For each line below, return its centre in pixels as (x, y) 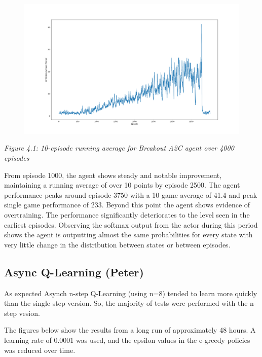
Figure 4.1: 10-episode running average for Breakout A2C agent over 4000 (119, 148)
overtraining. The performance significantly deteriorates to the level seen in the (127, 215)
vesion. (29, 313)
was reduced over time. (40, 350)
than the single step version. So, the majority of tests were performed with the (126, 303)
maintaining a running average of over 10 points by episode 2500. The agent (122, 185)
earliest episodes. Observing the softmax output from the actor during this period (131, 224)
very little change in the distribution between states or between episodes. (117, 244)
